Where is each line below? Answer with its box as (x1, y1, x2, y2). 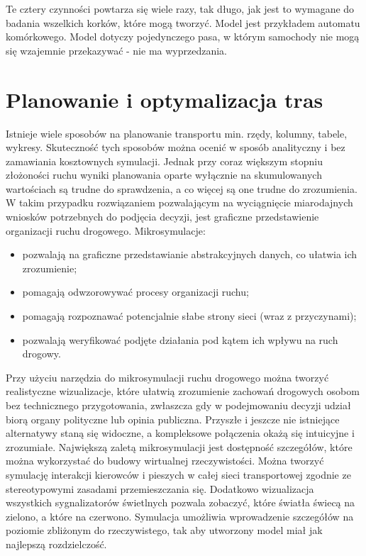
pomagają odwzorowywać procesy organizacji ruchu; (22, 284, 249, 299)
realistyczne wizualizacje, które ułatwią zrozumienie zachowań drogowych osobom (6, 384, 360, 399)
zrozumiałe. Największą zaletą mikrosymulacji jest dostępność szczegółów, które (6, 439, 353, 454)
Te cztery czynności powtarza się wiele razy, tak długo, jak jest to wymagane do (6, 1, 355, 16)
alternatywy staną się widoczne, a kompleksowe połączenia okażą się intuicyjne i (6, 426, 355, 440)
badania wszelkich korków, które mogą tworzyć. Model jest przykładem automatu (6, 15, 360, 30)
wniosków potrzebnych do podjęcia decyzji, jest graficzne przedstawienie (6, 209, 319, 224)
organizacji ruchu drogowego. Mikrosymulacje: (6, 223, 206, 238)
